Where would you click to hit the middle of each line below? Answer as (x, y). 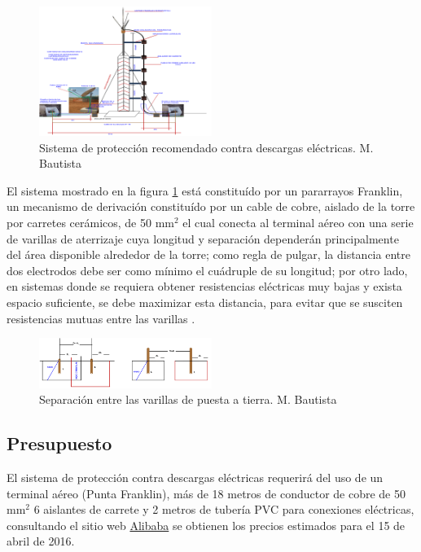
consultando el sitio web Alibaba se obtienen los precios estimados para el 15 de (206, 525)
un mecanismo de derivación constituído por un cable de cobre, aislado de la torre (211, 206)
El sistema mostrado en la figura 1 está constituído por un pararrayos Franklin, (205, 190)
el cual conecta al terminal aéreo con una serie (298, 222)
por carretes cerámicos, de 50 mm (90, 222)
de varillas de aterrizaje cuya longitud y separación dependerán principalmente (203, 238)
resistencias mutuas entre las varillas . (101, 318)
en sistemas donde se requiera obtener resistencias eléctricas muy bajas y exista (204, 286)
